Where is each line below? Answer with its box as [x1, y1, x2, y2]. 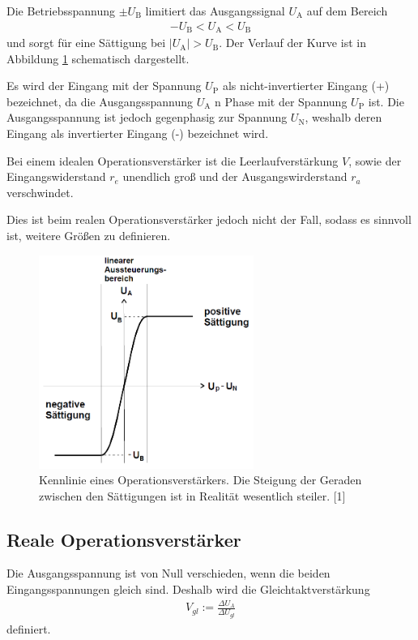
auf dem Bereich [306, 2, 388, 19]
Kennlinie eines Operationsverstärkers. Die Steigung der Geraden [39, 471, 362, 488]
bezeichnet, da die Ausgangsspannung [6, 92, 194, 110]
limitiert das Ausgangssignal [145, 2, 285, 19]
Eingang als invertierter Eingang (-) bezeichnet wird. [6, 125, 269, 142]
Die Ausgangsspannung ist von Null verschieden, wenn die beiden [6, 565, 331, 582]
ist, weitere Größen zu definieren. [6, 227, 171, 244]
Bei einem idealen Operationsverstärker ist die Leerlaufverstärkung [6, 152, 339, 169]
